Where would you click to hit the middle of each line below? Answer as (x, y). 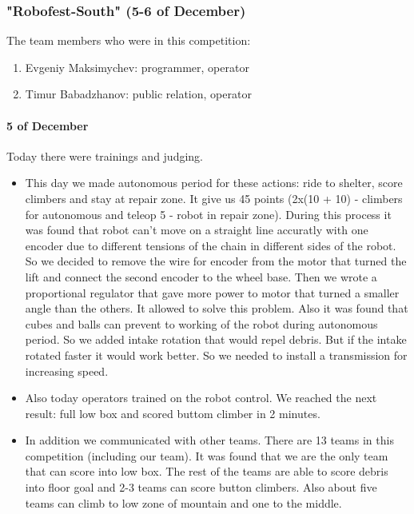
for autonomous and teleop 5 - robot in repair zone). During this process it (208, 214)
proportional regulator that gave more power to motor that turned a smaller (212, 292)
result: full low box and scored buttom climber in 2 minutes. (173, 413)
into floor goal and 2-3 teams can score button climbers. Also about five (201, 487)
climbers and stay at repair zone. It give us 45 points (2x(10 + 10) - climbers (214, 198)
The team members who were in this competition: (129, 40)
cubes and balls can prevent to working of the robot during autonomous (201, 323)
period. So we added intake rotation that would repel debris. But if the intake (216, 339)
